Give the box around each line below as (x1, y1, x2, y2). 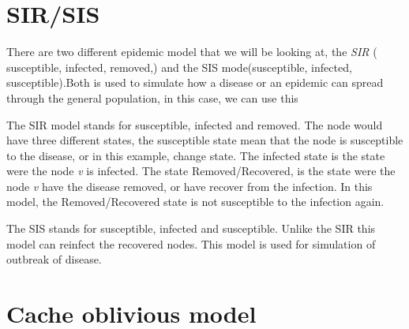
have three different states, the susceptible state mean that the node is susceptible (6, 132, 403, 148)
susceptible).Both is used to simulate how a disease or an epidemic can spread (6, 74, 384, 91)
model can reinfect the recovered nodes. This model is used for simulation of (6, 235, 376, 252)
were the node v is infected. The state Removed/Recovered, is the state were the (6, 163, 396, 179)
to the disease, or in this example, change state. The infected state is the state (6, 147, 385, 163)
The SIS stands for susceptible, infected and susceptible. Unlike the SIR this (6, 220, 376, 237)
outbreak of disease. (6, 251, 102, 267)
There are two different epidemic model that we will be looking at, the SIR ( (6, 43, 377, 60)
